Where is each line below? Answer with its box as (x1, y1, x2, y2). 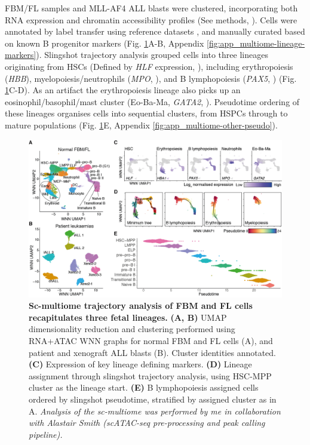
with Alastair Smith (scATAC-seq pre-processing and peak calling (29, 416, 265, 429)
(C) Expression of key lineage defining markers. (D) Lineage (29, 358, 252, 370)
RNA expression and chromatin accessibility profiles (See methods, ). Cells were (5, 13, 297, 26)
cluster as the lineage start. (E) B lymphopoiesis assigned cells (29, 381, 259, 394)
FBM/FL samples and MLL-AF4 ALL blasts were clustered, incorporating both (5, 2, 298, 14)
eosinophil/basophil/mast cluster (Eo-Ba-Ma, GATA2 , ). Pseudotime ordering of (5, 95, 300, 108)
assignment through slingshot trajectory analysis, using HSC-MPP (29, 369, 272, 382)
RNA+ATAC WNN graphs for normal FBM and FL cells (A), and (29, 334, 273, 347)
